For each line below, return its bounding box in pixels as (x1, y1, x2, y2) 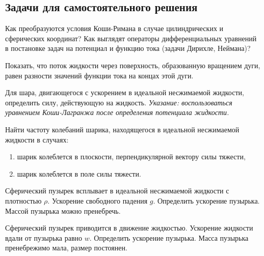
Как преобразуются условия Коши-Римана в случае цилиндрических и (5, 23, 224, 34)
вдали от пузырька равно (5, 232, 83, 243)
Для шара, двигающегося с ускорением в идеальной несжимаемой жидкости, (5, 87, 244, 98)
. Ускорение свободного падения (47, 195, 148, 206)
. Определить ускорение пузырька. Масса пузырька (89, 232, 249, 243)
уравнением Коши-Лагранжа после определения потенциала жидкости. (5, 107, 229, 118)
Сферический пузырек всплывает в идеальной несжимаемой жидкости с (5, 185, 229, 196)
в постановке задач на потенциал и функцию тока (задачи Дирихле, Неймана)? (5, 43, 251, 53)
